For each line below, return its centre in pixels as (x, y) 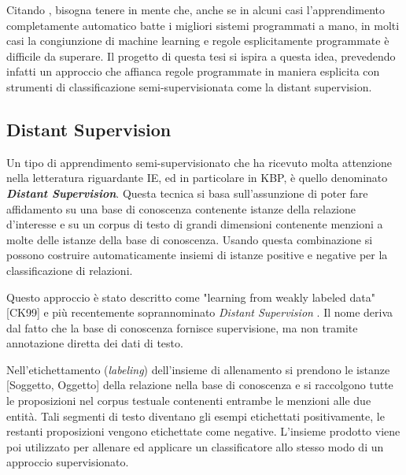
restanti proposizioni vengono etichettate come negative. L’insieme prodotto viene (203, 431)
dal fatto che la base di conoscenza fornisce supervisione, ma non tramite (182, 327)
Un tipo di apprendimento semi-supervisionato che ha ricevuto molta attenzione (199, 162)
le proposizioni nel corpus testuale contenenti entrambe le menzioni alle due (189, 401)
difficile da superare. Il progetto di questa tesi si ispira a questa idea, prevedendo (201, 56)
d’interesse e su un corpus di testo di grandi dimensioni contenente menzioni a (195, 224)
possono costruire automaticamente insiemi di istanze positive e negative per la (197, 255)
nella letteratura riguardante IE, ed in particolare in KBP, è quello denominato (197, 178)
